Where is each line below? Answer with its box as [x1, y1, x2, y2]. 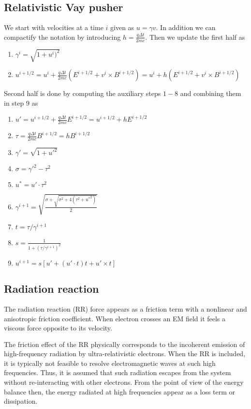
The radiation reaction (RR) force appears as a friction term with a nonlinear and [4, 303, 247, 314]
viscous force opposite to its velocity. [4, 323, 112, 333]
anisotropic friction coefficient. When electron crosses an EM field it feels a [4, 313, 226, 323]
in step [4, 97, 24, 108]
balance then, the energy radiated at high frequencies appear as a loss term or [4, 386, 236, 396]
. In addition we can [156, 22, 216, 32]
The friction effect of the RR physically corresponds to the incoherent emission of [4, 339, 245, 349]
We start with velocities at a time [4, 22, 103, 32]
